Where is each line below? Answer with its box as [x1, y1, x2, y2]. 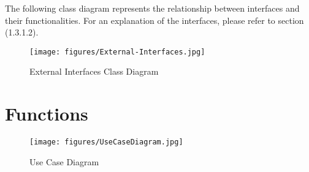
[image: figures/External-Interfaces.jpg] [29, 47, 205, 56]
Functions [5, 101, 88, 126]
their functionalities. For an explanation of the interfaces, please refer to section [5, 13, 304, 26]
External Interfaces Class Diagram [29, 65, 159, 78]
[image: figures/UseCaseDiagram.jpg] [29, 138, 183, 147]
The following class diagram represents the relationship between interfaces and [5, 2, 300, 14]
